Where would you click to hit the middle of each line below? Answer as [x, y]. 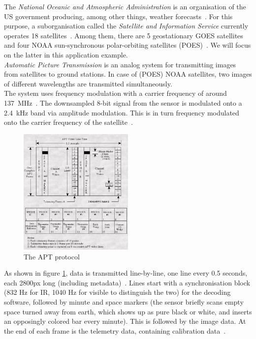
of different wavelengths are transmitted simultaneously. [88, 83]
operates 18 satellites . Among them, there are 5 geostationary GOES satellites [124, 35]
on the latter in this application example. [66, 54]
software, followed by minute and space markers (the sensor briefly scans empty [124, 302]
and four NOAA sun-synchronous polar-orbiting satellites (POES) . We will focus [128, 45]
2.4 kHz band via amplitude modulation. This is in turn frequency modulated [122, 112]
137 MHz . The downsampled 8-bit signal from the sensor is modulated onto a [123, 102]
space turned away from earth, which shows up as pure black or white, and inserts [128, 311]
